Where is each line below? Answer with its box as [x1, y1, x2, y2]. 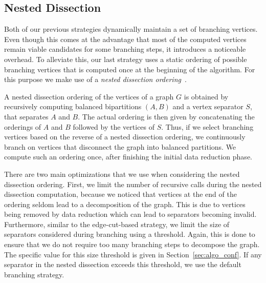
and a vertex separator [172, 101, 243, 112]
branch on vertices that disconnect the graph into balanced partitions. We [4, 141, 236, 152]
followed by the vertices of [73, 121, 155, 132]
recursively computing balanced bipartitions [4, 101, 142, 112]
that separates [4, 111, 49, 122]
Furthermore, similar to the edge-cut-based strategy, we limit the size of [4, 218, 230, 229]
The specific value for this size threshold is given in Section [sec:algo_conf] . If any [4, 249, 262, 259]
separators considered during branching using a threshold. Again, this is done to [4, 229, 255, 239]
